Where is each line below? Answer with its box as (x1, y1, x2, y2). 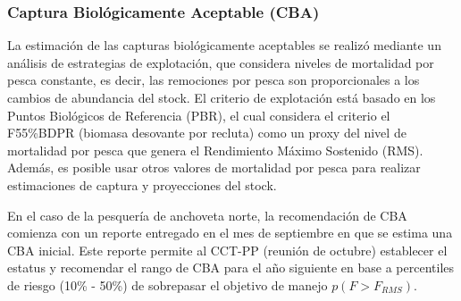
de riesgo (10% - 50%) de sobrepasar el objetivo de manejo (7, 275, 328, 294)
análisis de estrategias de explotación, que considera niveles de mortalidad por (7, 53, 434, 71)
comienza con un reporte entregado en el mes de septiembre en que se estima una (7, 223, 453, 242)
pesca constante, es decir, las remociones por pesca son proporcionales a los (7, 71, 420, 89)
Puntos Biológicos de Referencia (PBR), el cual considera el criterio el (7, 105, 390, 124)
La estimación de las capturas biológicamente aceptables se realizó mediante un (7, 36, 441, 54)
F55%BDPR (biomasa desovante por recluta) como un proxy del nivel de (7, 123, 407, 142)
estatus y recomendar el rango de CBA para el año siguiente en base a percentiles (7, 258, 455, 277)
